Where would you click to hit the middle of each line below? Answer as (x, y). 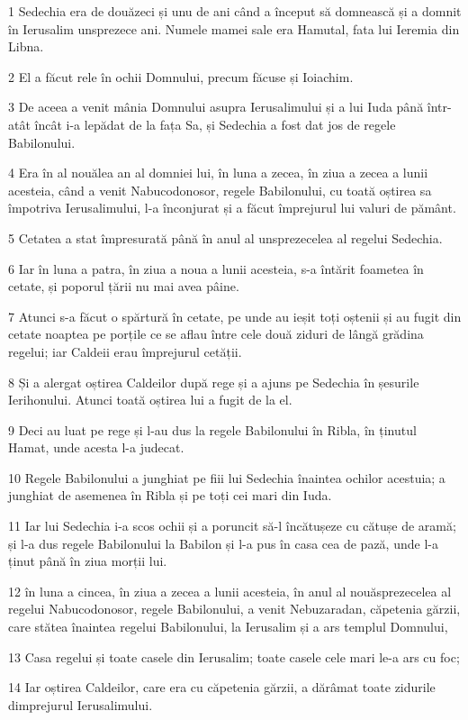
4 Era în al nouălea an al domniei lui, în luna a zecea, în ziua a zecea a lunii (218, 173)
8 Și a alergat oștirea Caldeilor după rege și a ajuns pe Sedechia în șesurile (214, 382)
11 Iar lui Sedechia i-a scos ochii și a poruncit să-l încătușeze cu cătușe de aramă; (232, 526)
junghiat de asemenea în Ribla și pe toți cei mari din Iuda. (170, 495)
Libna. (26, 46)
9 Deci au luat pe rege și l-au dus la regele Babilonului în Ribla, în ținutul (212, 429)
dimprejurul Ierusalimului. (81, 704)
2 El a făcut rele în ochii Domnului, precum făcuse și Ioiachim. (181, 76)
